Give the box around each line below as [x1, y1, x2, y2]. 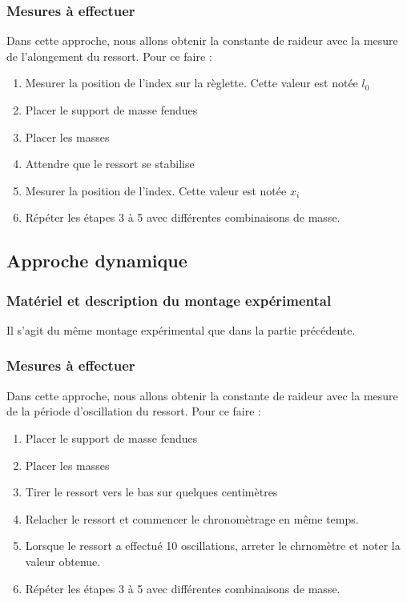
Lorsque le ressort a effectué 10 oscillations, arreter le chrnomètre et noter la [25, 537, 401, 554]
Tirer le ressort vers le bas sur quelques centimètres [25, 484, 278, 500]
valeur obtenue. [25, 552, 101, 569]
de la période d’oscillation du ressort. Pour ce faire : [6, 403, 261, 419]
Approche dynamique [6, 248, 187, 273]
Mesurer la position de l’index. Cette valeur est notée [25, 182, 287, 199]
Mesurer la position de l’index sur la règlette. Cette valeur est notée [25, 74, 358, 91]
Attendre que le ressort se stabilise [25, 155, 195, 172]
